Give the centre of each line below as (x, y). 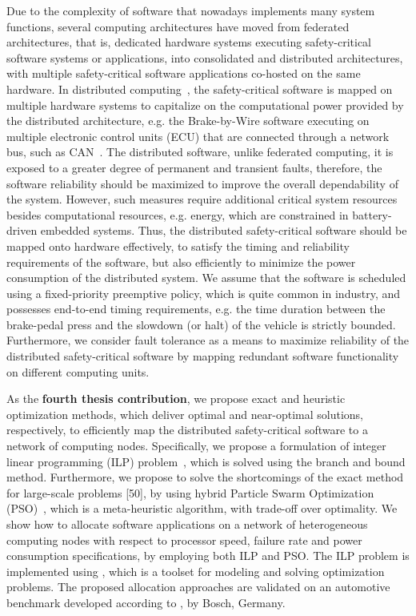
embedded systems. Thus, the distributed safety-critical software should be (224, 230)
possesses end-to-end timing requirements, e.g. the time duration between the (196, 309)
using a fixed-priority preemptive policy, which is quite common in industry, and (203, 293)
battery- (372, 214)
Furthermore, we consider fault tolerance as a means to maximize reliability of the (208, 340)
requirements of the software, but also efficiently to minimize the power (181, 262)
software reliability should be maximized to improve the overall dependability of (202, 183)
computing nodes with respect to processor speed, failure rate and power (184, 540)
